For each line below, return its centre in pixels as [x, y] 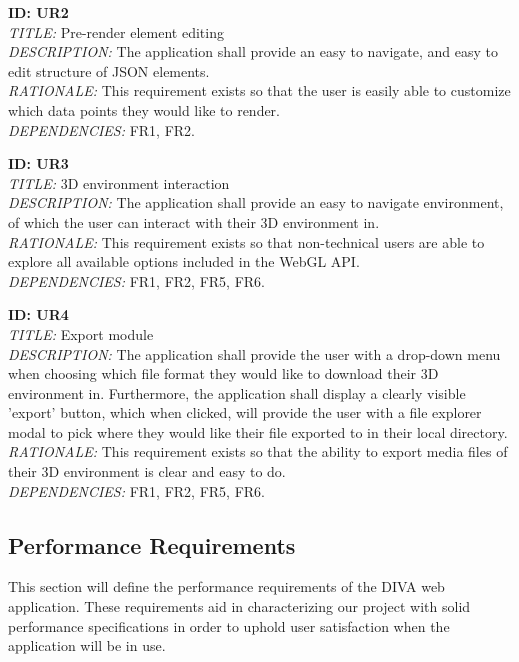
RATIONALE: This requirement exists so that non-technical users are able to [246, 241]
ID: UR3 [38, 163]
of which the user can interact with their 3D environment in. [194, 221]
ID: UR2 [38, 12]
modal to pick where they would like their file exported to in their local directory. [258, 431]
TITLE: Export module [81, 333]
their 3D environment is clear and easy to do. [147, 471]
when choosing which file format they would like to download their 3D [223, 373]
